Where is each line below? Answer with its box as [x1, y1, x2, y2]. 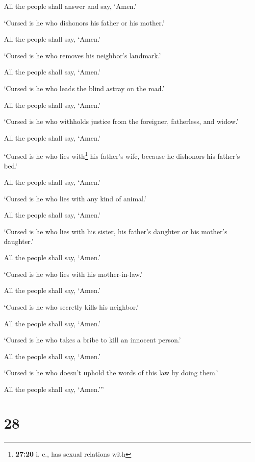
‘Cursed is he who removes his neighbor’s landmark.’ [4, 50, 161, 60]
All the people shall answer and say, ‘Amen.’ [4, 1, 137, 11]
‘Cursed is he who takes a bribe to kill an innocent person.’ [4, 335, 181, 345]
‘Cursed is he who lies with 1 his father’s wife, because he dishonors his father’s [4, 149, 240, 161]
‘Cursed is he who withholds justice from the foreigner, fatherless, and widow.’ [4, 116, 239, 126]
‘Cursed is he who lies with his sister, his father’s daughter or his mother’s [4, 226, 228, 236]
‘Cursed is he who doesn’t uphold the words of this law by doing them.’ [4, 367, 218, 378]
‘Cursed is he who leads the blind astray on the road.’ [4, 83, 165, 93]
